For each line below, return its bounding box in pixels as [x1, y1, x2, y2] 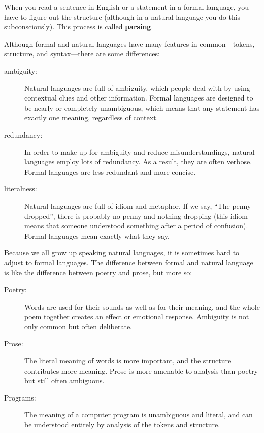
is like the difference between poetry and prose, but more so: [4, 267, 192, 278]
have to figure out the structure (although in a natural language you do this [4, 11, 241, 22]
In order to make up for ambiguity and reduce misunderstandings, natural [24, 146, 255, 157]
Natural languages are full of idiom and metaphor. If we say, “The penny [24, 200, 251, 211]
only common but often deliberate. [24, 321, 133, 331]
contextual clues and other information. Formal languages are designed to [24, 92, 253, 103]
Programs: [4, 392, 36, 403]
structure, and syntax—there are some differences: [4, 48, 160, 59]
